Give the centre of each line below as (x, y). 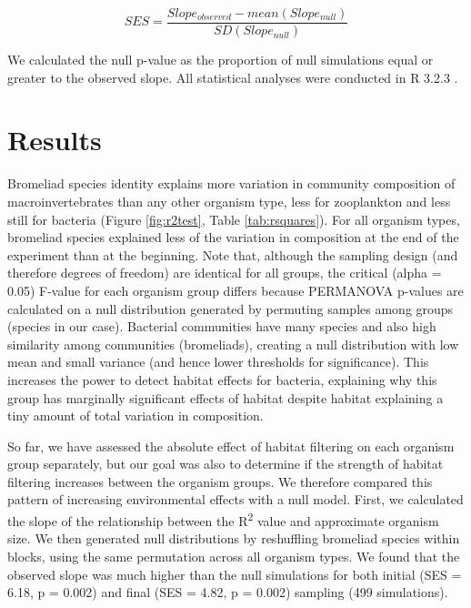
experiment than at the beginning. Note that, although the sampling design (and (233, 254)
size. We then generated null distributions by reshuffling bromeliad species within (234, 538)
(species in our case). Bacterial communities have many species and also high (222, 326)
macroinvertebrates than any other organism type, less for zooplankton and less (229, 201)
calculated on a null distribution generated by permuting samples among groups (230, 308)
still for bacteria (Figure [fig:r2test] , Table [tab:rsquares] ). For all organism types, (234, 219)
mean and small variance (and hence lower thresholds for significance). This (218, 362)
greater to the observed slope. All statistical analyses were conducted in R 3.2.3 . (233, 77)
